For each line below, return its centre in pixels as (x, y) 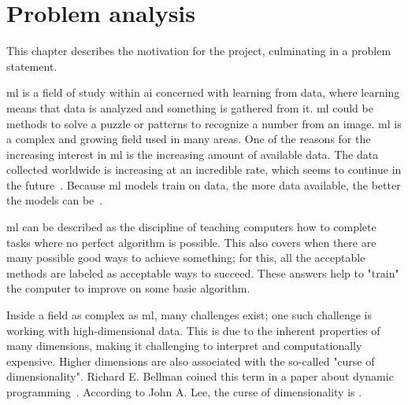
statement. (32, 66)
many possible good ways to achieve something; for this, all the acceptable (186, 258)
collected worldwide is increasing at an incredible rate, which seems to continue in (204, 169)
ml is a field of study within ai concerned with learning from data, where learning (203, 92)
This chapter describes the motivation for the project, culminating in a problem (199, 51)
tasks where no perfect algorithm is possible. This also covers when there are (191, 242)
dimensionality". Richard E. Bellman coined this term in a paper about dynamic (200, 376)
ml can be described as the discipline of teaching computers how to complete (191, 227)
